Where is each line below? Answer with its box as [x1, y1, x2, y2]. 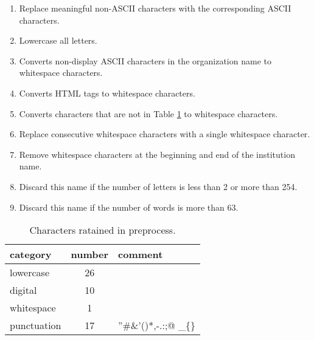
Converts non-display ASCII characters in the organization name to [19, 54, 271, 67]
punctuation [10, 318, 61, 333]
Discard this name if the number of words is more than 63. [19, 200, 239, 213]
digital [10, 283, 37, 297]
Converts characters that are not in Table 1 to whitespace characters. [19, 107, 278, 120]
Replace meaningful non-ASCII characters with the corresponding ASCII [19, 2, 291, 14]
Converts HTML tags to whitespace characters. [19, 86, 195, 99]
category [10, 247, 52, 262]
